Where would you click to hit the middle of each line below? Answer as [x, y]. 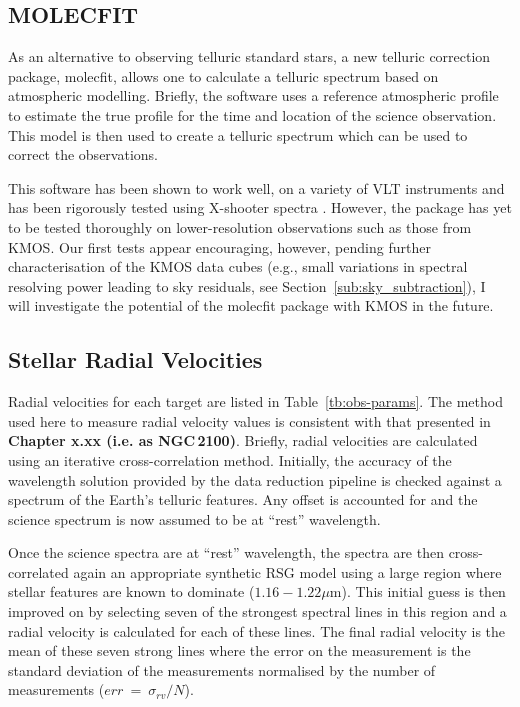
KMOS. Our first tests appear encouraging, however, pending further [219, 246]
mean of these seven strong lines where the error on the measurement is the [239, 650]
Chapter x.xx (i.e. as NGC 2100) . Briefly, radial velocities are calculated [243, 440]
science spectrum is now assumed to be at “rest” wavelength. [194, 518]
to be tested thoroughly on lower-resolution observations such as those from [240, 226]
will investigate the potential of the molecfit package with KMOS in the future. [251, 305]
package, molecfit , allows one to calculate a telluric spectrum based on [223, 75]
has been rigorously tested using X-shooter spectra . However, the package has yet [260, 207]
